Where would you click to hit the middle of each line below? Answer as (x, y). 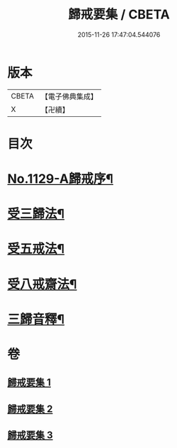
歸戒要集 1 (29, 382)
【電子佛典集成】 (69, 96)
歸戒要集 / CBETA (119, 15)
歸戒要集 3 (30, 436)
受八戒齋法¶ (42, 284)
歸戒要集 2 (30, 409)
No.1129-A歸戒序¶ (61, 179)
